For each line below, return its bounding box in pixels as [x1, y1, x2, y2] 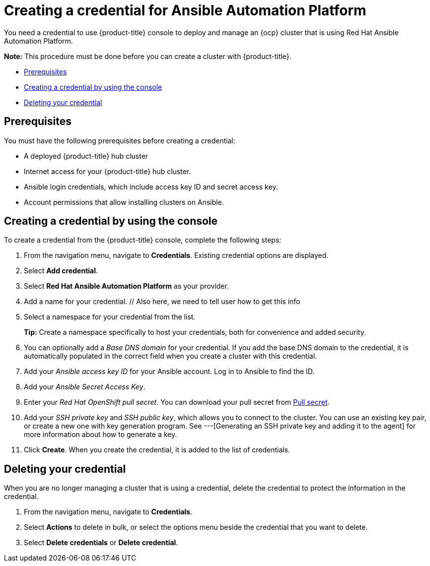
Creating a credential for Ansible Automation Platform [4, 2, 366, 19]
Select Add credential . [24, 266, 98, 275]
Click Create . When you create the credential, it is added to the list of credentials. [24, 445, 290, 454]
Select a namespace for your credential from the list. [24, 313, 196, 321]
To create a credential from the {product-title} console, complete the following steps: [4, 236, 282, 245]
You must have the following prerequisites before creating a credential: [4, 136, 235, 145]
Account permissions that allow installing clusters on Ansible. [24, 197, 224, 206]
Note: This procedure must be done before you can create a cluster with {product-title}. [4, 52, 291, 61]
